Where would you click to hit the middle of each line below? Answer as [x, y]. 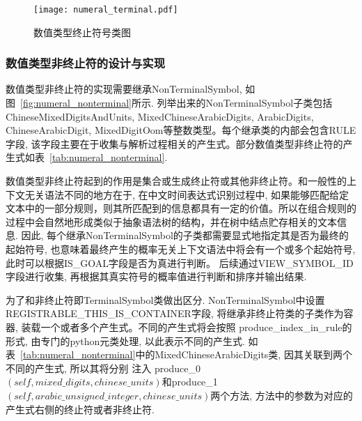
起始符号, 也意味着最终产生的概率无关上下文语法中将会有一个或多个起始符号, [181, 249]
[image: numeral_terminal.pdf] [106, 10]
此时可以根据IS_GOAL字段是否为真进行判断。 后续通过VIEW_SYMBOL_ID [180, 262]
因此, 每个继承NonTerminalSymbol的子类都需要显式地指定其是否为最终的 [185, 235]
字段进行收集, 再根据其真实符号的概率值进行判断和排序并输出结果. [156, 276]
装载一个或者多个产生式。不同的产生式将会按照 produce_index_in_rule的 [187, 327]
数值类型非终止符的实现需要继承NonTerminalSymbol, [124, 89]
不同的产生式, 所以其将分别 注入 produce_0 [103, 368]
